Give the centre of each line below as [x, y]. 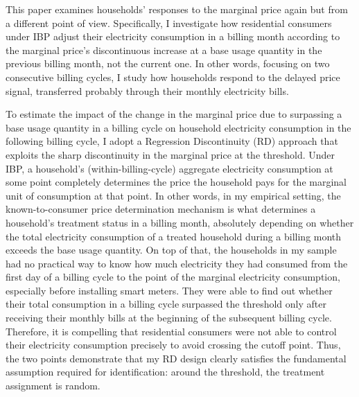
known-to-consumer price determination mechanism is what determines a [161, 209]
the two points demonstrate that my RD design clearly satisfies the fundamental [176, 358]
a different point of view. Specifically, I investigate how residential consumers [169, 23]
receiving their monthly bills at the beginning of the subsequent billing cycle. [169, 318]
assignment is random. [53, 386]
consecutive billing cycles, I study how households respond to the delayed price [173, 77]
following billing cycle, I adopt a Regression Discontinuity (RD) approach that [172, 141]
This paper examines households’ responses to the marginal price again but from [177, 9]
